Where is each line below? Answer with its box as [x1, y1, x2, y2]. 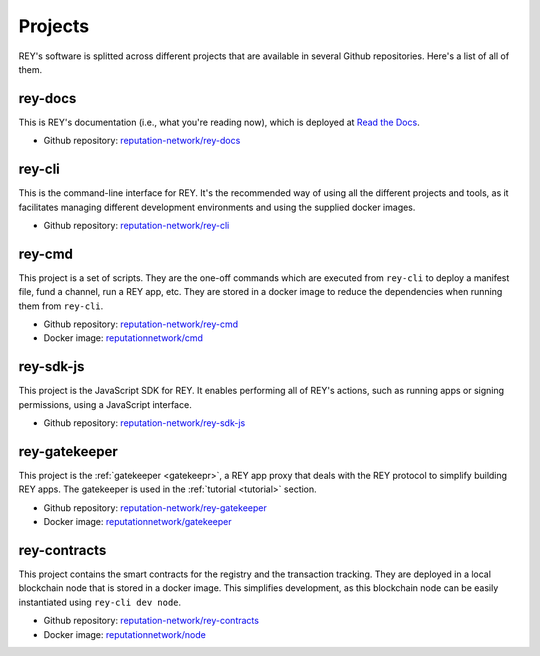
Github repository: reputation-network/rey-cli [43, 219, 230, 231]
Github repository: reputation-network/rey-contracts [43, 615, 260, 627]
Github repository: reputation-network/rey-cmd [43, 318, 239, 330]
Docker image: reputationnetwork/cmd [43, 332, 204, 344]
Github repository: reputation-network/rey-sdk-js [43, 417, 246, 429]
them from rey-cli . [18, 300, 104, 312]
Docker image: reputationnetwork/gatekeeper [43, 516, 232, 528]
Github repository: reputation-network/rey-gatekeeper [43, 501, 267, 514]
